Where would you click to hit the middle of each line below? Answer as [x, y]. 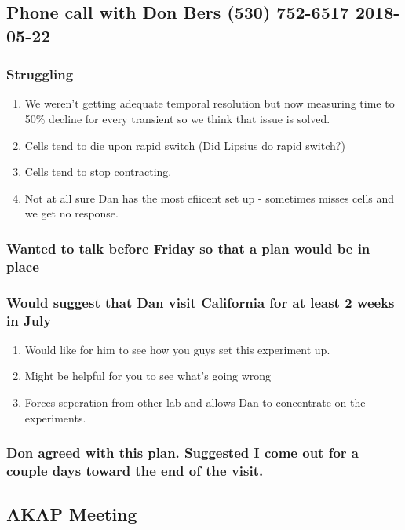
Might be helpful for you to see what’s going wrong [148, 376]
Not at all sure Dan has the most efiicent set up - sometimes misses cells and [210, 197]
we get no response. [71, 213]
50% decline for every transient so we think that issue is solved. [177, 118]
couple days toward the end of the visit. [135, 471]
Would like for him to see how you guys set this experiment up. [177, 349]
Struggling [40, 74]
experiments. [55, 417]
